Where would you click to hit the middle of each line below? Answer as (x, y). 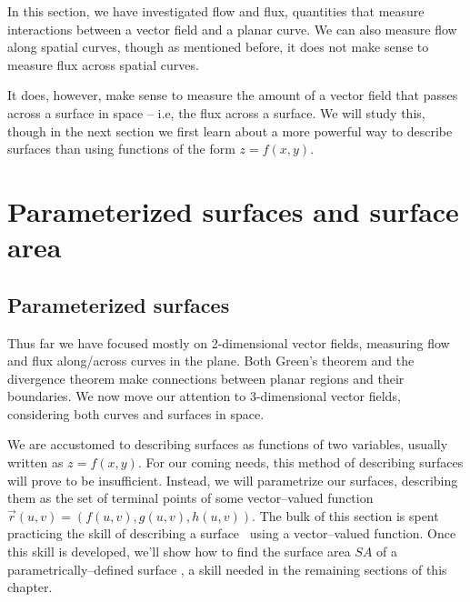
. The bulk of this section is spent (345, 515)
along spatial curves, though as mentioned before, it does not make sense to (218, 47)
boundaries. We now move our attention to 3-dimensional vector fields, (204, 396)
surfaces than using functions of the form (121, 149)
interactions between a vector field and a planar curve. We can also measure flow (232, 29)
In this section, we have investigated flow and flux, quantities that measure (216, 11)
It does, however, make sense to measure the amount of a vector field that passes (233, 95)
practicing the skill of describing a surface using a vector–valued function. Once (232, 533)
